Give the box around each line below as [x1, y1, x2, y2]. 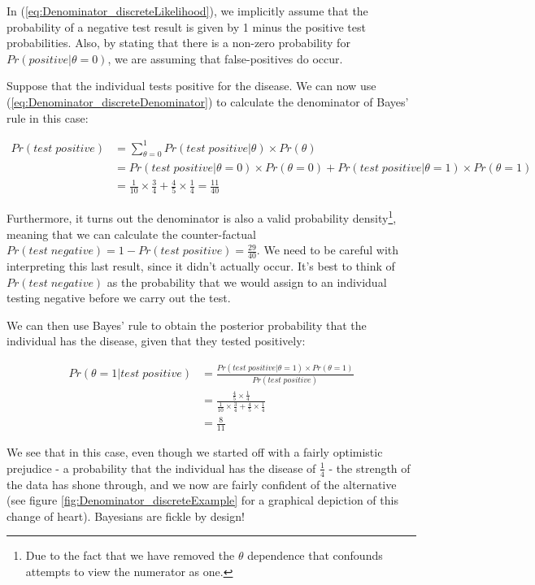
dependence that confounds [247, 547, 383, 564]
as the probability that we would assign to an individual [107, 273, 387, 290]
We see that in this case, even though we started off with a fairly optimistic [7, 444, 383, 461]
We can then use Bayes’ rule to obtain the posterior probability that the [7, 316, 367, 333]
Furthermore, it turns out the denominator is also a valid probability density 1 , [7, 207, 397, 227]
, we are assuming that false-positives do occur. [107, 50, 343, 67]
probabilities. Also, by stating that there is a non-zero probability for [7, 34, 350, 51]
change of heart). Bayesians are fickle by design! [7, 507, 245, 524]
